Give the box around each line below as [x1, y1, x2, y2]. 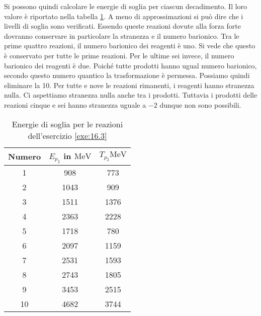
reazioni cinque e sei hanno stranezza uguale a [4, 99, 146, 110]
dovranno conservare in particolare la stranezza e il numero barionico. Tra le [4, 30, 239, 41]
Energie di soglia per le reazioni [12, 118, 123, 130]
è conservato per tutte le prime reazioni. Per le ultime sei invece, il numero [4, 50, 234, 60]
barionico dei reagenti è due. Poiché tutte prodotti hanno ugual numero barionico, [4, 60, 257, 70]
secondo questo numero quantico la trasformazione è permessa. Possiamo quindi [4, 70, 250, 81]
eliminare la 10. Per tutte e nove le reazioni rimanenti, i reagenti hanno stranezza [4, 80, 254, 90]
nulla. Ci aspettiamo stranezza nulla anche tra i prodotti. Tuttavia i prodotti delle [4, 90, 257, 100]
